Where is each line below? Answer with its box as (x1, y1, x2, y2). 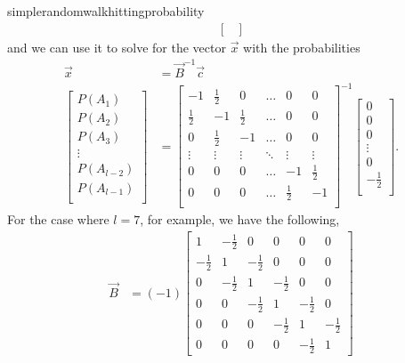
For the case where (7, 210, 109, 229)
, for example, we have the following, (140, 210, 340, 229)
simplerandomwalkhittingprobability (7, 2, 205, 20)
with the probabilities (243, 37, 360, 56)
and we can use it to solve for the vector (7, 37, 226, 56)
